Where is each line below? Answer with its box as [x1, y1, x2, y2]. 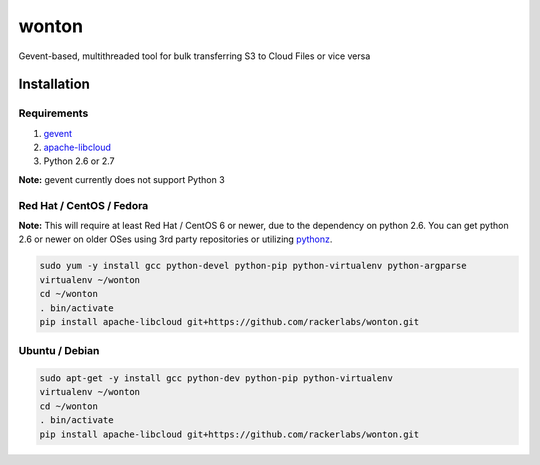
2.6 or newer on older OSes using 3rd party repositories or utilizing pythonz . [18, 233, 333, 245]
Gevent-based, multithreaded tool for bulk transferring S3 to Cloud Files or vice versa [18, 50, 371, 62]
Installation [18, 76, 90, 93]
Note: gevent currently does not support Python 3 [18, 173, 225, 185]
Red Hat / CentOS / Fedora [18, 198, 149, 212]
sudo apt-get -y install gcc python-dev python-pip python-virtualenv [39, 373, 394, 384]
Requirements [18, 106, 89, 120]
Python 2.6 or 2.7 [43, 155, 115, 167]
